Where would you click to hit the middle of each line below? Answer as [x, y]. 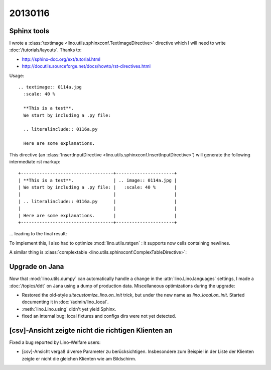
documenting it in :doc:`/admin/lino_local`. [65, 302]
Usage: [17, 75]
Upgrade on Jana [37, 267]
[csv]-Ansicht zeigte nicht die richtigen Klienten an [91, 330]
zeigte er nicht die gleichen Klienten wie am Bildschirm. [79, 358]
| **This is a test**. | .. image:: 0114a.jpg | [98, 180]
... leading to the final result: [38, 234]
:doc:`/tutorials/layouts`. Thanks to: [45, 50]
